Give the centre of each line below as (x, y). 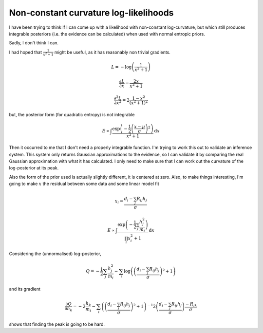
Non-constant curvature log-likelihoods (91, 13)
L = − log (122, 67)
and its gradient (25, 289)
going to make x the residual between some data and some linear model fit (84, 184)
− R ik (191, 304)
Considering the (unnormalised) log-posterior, (55, 254)
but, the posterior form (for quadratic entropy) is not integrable (72, 114)
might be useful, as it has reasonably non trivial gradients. (112, 52)
